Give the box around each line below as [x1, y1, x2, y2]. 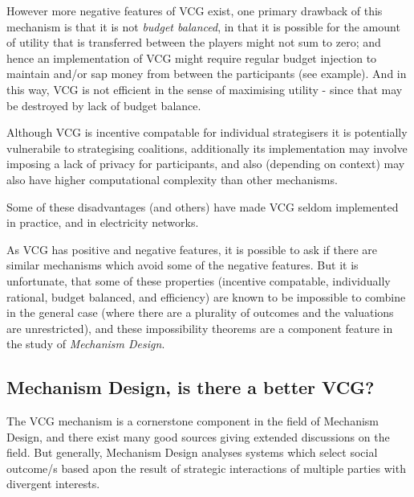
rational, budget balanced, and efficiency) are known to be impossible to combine [6, 288, 406, 305]
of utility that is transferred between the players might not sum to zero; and [6, 34, 381, 51]
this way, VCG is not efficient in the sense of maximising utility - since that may [6, 80, 403, 97]
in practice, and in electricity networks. [6, 214, 199, 231]
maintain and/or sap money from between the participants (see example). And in [6, 65, 407, 82]
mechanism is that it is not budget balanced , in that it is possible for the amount [6, 18, 400, 35]
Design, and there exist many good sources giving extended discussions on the [6, 428, 390, 445]
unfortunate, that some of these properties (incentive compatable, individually [6, 272, 391, 289]
